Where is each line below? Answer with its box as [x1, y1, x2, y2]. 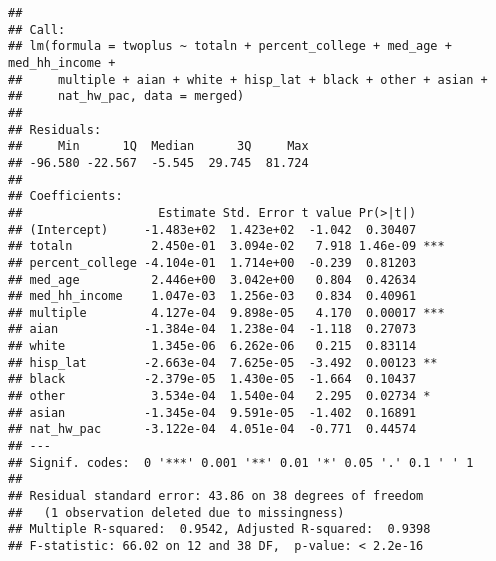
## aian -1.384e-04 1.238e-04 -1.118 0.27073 [8, 322, 417, 337]
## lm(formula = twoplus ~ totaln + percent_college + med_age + [8, 39, 452, 54]
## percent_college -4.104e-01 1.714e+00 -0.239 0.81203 [8, 255, 417, 270]
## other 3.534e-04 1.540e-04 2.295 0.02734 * [8, 389, 431, 404]
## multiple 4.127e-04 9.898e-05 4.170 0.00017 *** [8, 305, 445, 320]
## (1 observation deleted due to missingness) [8, 505, 345, 520]
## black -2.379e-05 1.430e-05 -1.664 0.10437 [8, 372, 417, 387]
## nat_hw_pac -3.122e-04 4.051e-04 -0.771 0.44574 [8, 422, 417, 437]
